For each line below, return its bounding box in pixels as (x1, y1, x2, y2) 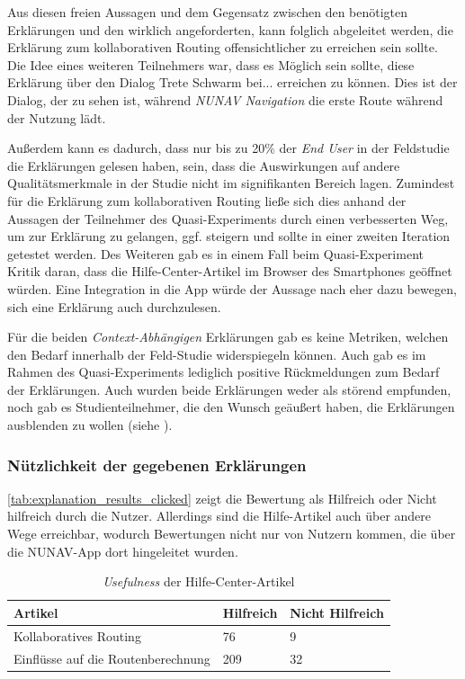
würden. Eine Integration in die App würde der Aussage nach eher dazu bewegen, (7, 279, 457, 298)
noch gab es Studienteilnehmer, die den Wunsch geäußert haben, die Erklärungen (7, 398, 455, 416)
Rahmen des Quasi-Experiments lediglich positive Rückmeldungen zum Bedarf (7, 362, 440, 381)
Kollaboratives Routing (13, 626, 141, 645)
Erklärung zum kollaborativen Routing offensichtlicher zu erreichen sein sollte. (7, 38, 438, 57)
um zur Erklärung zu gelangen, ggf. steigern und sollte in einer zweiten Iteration (7, 227, 451, 246)
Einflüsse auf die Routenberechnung (13, 648, 210, 667)
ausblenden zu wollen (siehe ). (7, 415, 173, 434)
